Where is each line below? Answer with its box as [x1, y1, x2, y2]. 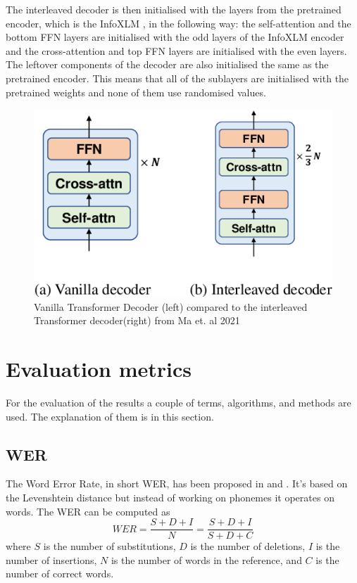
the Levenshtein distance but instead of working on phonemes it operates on [6, 490, 334, 504]
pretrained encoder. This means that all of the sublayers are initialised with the [6, 70, 349, 85]
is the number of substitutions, [43, 539, 176, 553]
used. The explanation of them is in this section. [6, 409, 214, 423]
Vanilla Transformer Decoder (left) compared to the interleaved [34, 299, 308, 314]
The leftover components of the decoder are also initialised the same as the [6, 57, 329, 72]
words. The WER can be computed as [6, 504, 170, 518]
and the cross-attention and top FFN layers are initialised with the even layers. [6, 43, 347, 58]
